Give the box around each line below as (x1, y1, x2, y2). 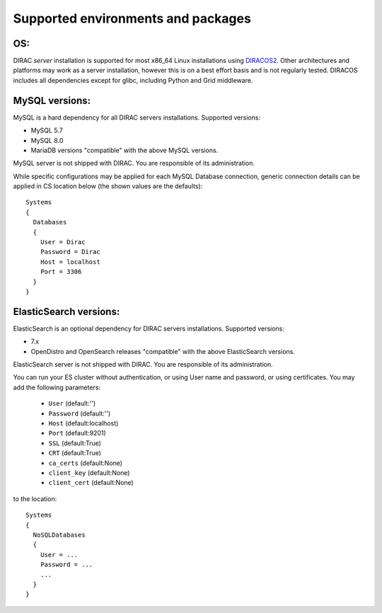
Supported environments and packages (13, 11, 251, 26)
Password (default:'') (48, 409, 111, 418)
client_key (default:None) (48, 468, 130, 477)
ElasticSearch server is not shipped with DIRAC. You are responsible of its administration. (13, 360, 274, 369)
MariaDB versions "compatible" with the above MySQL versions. (30, 146, 219, 154)
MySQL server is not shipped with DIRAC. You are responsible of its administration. (13, 159, 255, 168)
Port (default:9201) (48, 429, 106, 437)
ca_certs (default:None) (48, 459, 123, 467)
